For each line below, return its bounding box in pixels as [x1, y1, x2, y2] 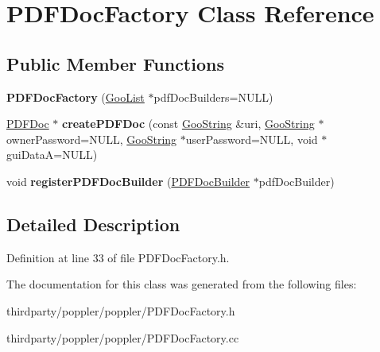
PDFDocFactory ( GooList [6, 88, 145, 105]
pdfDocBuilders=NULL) [153, 88, 273, 105]
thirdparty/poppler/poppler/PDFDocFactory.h [6, 302, 235, 319]
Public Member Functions [6, 51, 224, 75]
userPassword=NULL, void [185, 130, 318, 147]
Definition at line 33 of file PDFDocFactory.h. [6, 249, 230, 265]
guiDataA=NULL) [6, 146, 98, 163]
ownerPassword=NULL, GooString [6, 130, 177, 147]
